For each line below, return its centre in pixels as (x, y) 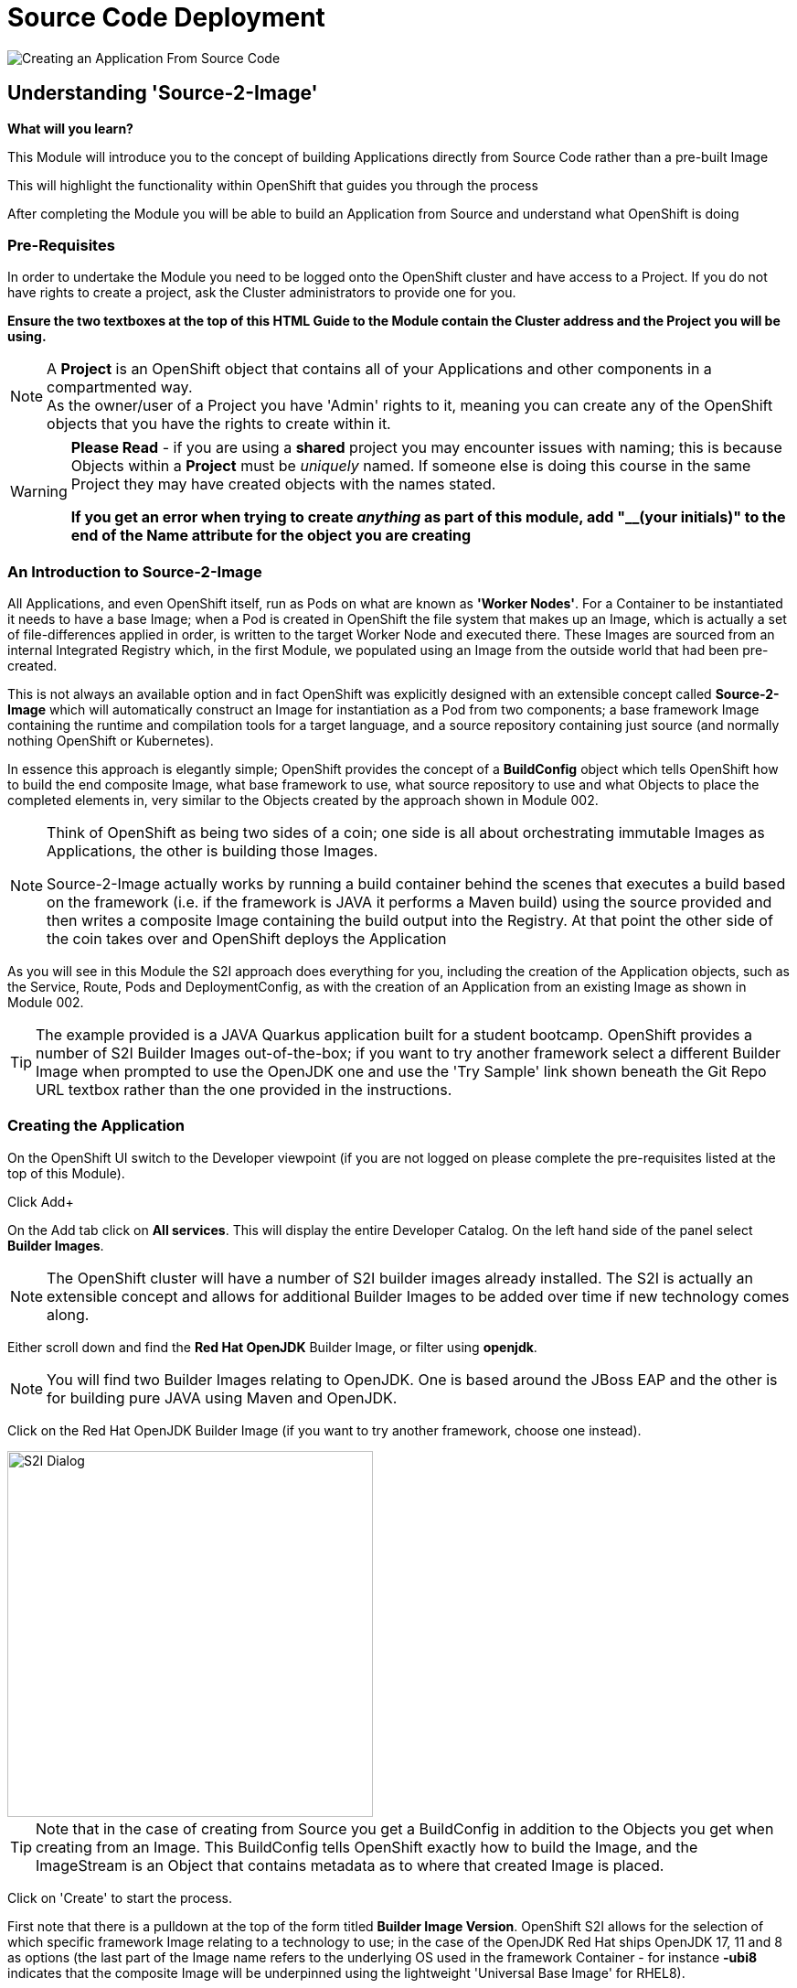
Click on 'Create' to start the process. (120, 1897)
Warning (39, 492)
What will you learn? (70, 128)
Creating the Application (96, 1126)
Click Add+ (41, 1201)
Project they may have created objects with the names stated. (283, 484)
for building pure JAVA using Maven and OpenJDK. (222, 1397)
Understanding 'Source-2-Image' (163, 93)
